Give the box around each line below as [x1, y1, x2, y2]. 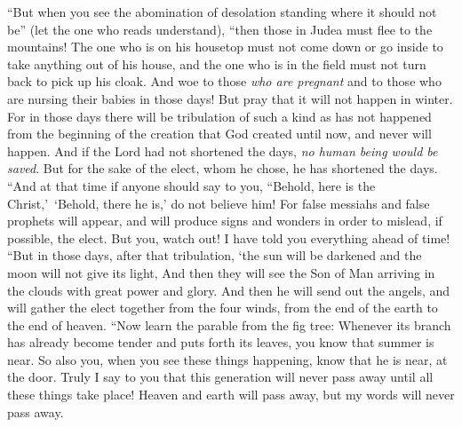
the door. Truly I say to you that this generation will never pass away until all [7, 368, 434, 386]
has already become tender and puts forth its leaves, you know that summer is [7, 333, 434, 352]
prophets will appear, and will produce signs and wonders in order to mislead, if [7, 211, 442, 230]
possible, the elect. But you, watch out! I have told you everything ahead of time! [7, 228, 450, 247]
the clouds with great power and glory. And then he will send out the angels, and [7, 281, 450, 299]
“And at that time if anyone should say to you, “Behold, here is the [7, 176, 376, 194]
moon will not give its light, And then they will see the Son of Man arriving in [7, 263, 435, 281]
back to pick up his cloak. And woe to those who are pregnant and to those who [7, 72, 442, 91]
